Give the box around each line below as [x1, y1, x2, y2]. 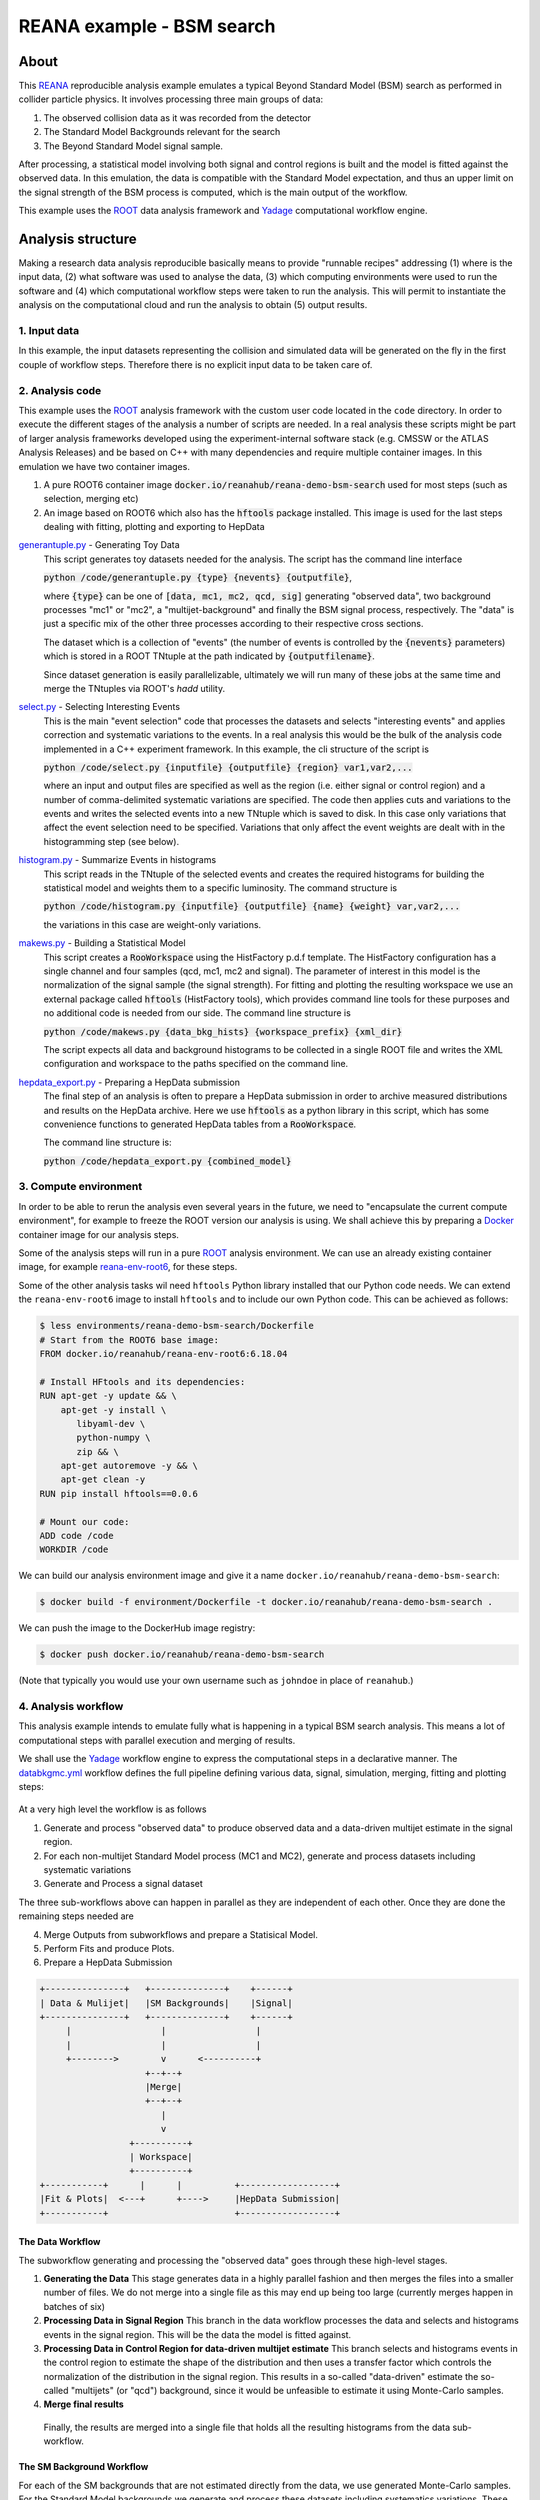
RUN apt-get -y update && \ [39, 1390, 177, 1402]
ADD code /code [39, 1530, 114, 1542]
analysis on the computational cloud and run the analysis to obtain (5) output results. [18, 299, 368, 311]
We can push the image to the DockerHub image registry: [18, 1622, 256, 1634]
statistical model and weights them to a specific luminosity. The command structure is [43, 882, 398, 894]
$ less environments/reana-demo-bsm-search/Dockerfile [39, 1320, 314, 1332]
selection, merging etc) [43, 493, 139, 505]
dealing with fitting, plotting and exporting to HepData [43, 521, 265, 533]
